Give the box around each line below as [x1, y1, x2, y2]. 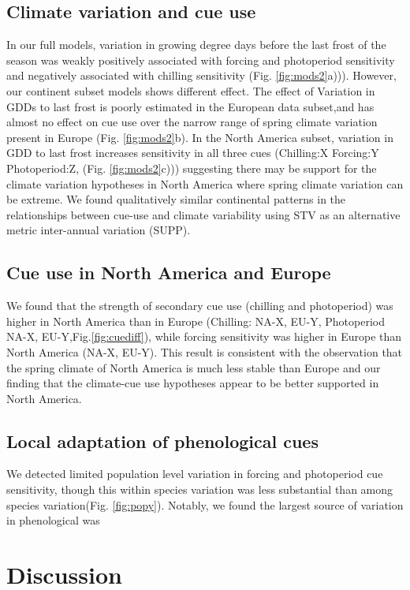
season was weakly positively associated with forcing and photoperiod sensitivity [6, 51, 395, 68]
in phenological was [6, 512, 100, 528]
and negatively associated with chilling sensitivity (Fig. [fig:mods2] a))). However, [6, 67, 397, 84]
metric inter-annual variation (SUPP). [6, 222, 191, 238]
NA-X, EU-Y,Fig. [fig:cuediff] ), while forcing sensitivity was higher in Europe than [6, 328, 402, 345]
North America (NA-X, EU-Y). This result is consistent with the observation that [6, 343, 403, 360]
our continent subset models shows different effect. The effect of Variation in [6, 82, 375, 99]
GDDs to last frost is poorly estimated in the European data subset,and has [6, 98, 375, 114]
